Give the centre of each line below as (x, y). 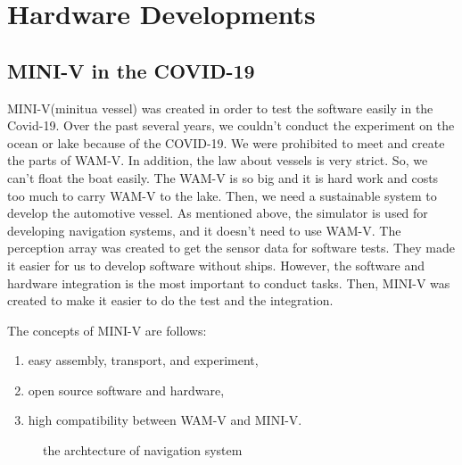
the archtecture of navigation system (143, 450)
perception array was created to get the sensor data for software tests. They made (231, 248)
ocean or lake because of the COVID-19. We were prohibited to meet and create (226, 142)
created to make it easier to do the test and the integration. (170, 300)
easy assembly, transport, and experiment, (143, 360)
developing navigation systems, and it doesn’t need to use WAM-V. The (204, 230)
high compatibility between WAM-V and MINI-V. (165, 420)
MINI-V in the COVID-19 (131, 70)
